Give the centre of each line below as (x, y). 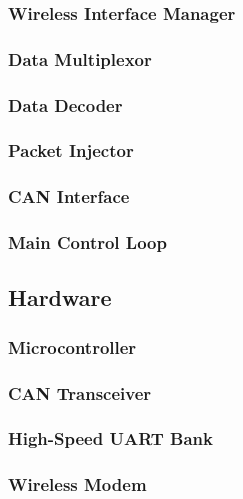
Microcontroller (72, 346)
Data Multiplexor (80, 58)
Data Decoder (65, 104)
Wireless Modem (77, 484)
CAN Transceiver (80, 392)
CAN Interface (69, 196)
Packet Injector (71, 150)
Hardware (60, 297)
